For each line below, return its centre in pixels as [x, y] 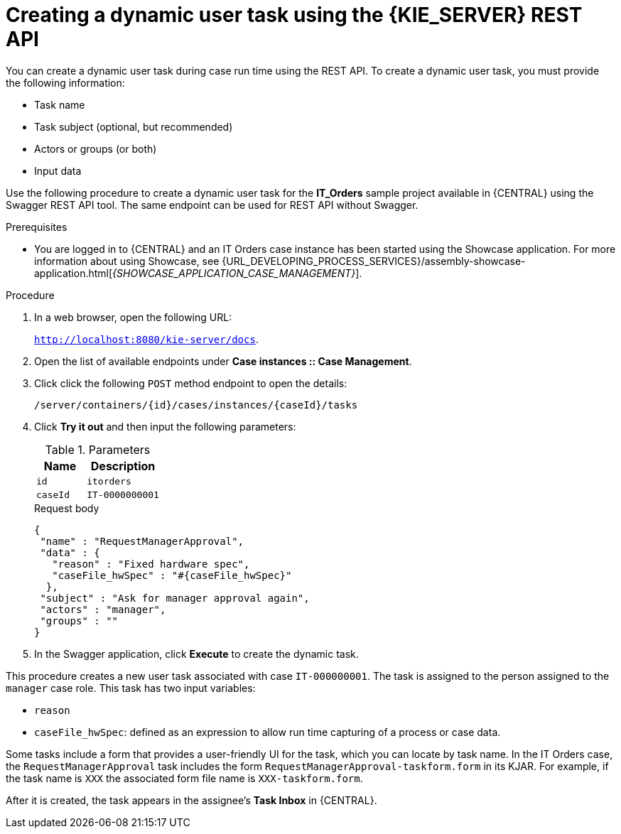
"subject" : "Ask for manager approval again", [175, 598]
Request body [67, 508]
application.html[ [74, 273]
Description [123, 466]
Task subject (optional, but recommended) [134, 126]
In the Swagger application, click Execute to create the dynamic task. [196, 654]
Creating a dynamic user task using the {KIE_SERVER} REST [294, 15]
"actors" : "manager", [103, 609]
